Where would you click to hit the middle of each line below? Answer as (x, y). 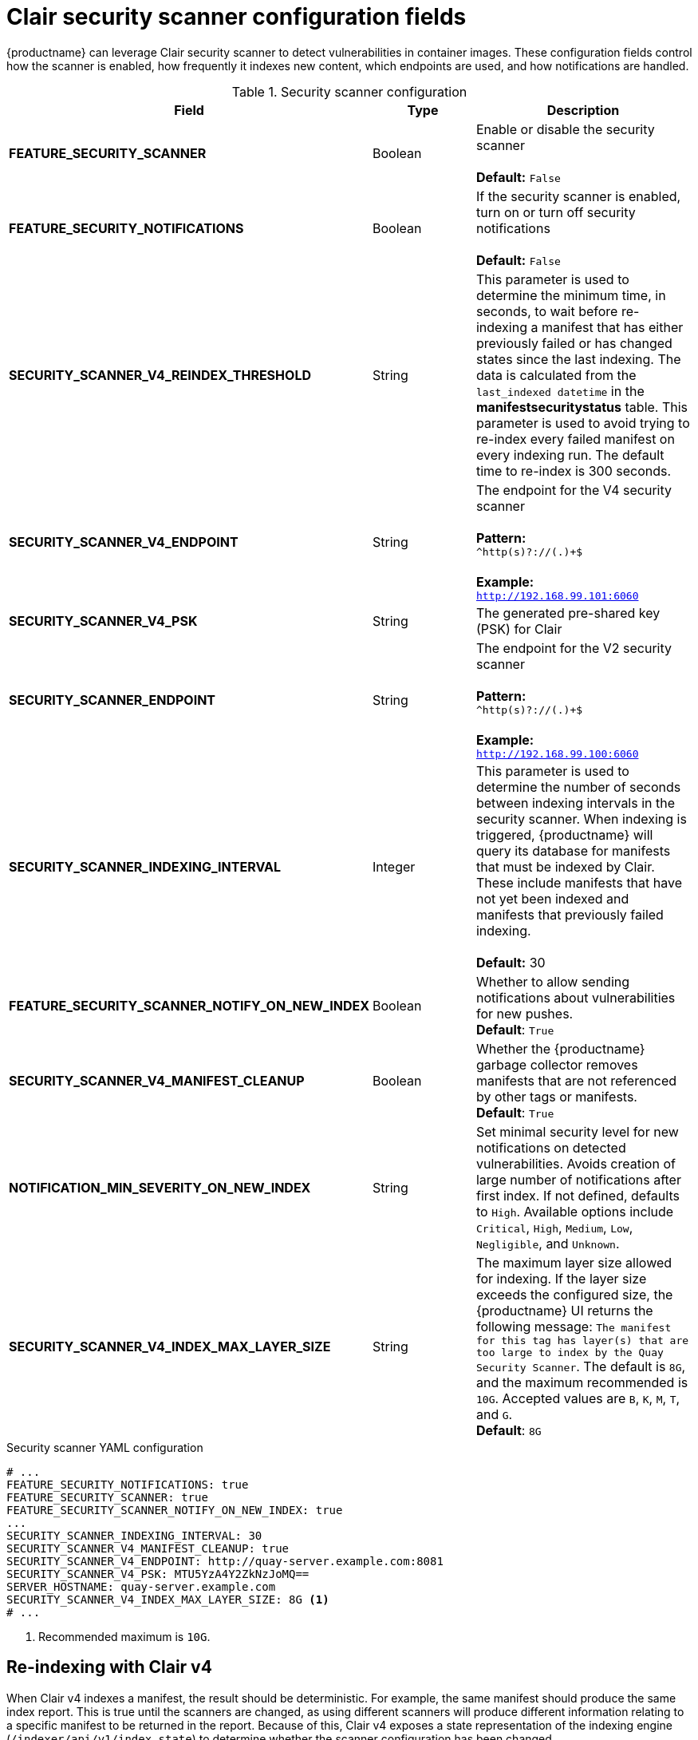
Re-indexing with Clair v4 (109, 1667)
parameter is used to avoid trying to (583, 423)
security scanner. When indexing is (581, 819)
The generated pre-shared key (568, 613)
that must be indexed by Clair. (565, 866)
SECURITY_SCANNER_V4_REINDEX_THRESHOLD (160, 375)
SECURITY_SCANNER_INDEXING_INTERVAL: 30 (134, 1535)
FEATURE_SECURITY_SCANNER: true (107, 1497)
